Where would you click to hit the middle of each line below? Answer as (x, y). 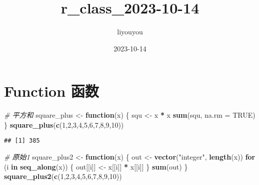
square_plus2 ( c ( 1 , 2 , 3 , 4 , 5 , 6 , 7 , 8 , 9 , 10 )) (63, 176)
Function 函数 (51, 91)
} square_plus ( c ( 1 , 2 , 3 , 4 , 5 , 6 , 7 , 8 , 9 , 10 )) (64, 124)
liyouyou (130, 32)
